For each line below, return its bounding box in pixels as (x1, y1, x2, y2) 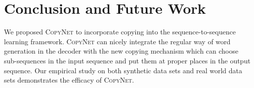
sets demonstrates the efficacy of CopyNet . (4, 75, 134, 85)
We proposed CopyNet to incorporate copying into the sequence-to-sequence (4, 27, 236, 37)
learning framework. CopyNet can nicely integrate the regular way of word (4, 36, 231, 46)
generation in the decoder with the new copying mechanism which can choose (4, 46, 239, 56)
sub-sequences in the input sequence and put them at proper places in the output (4, 55, 251, 65)
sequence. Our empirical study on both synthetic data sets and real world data (4, 65, 242, 75)
